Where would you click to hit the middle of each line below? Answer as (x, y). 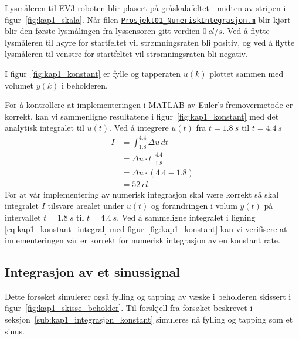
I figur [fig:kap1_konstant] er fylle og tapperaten (93, 74)
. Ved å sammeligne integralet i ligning (186, 217)
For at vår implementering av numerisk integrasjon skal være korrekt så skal (142, 194)
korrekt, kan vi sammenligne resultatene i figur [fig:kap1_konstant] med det (142, 116)
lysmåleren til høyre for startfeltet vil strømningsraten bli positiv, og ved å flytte (150, 42)
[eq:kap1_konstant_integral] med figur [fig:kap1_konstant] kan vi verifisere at (146, 228)
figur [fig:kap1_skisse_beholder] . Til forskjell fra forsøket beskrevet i (129, 308)
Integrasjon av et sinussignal (93, 272)
